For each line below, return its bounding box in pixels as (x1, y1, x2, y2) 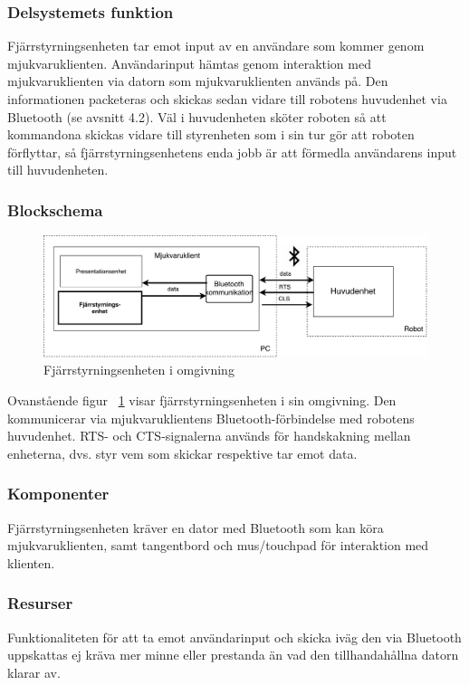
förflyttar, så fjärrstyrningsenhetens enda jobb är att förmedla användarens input (7, 142, 457, 161)
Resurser (7, 592, 73, 614)
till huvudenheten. (7, 160, 109, 179)
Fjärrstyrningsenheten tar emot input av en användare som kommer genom (7, 36, 425, 55)
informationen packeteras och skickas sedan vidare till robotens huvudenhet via (7, 90, 447, 108)
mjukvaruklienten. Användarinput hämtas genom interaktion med (7, 53, 371, 72)
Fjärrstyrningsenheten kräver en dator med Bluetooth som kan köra (7, 518, 384, 537)
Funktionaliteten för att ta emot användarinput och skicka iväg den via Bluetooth (7, 627, 462, 646)
